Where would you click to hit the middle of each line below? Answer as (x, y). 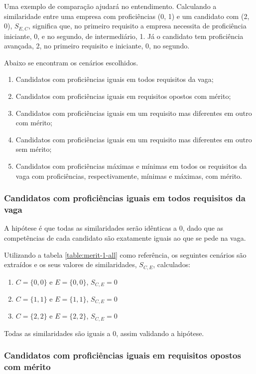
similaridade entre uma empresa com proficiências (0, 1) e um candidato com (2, (127, 16)
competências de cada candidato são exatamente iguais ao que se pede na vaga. (125, 237)
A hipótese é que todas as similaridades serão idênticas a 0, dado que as (114, 228)
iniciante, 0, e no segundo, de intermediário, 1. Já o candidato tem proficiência (124, 36)
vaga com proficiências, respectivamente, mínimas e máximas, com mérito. (129, 176)
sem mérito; (34, 149)
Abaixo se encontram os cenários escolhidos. (71, 62)
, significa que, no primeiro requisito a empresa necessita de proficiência (137, 26)
